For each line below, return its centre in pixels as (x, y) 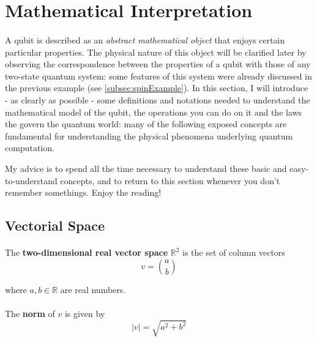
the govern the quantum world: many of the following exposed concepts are (146, 124)
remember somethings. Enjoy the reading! (83, 192)
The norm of (30, 313)
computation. (30, 148)
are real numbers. (93, 289)
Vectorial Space (55, 225)
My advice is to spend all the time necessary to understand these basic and (146, 168)
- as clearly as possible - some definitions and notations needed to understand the (158, 99)
